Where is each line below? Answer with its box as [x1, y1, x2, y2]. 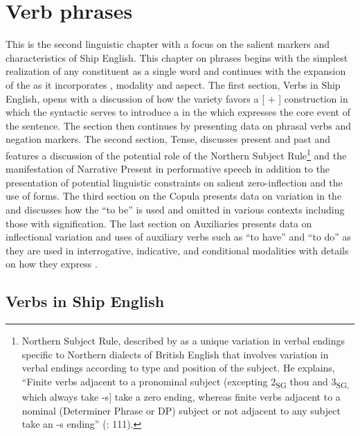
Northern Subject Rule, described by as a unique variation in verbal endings [21, 333, 345, 348]
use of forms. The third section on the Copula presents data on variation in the [6, 189, 342, 203]
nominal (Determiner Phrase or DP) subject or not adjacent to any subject [21, 403, 341, 417]
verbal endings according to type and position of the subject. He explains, [21, 360, 335, 375]
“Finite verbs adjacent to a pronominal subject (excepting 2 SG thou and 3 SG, [21, 374, 350, 390]
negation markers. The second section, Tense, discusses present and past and [6, 132, 331, 146]
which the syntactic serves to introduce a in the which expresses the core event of [6, 105, 350, 119]
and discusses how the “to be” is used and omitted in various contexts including [6, 202, 345, 216]
